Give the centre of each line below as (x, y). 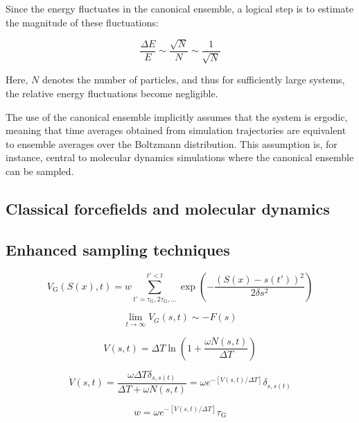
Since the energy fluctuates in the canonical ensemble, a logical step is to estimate (180, 8)
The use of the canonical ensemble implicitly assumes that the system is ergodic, (177, 116)
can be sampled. (40, 171)
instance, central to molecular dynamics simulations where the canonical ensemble (180, 157)
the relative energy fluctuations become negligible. (112, 93)
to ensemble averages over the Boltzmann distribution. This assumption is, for (172, 143)
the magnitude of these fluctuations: (82, 22)
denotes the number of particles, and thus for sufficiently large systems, (193, 80)
